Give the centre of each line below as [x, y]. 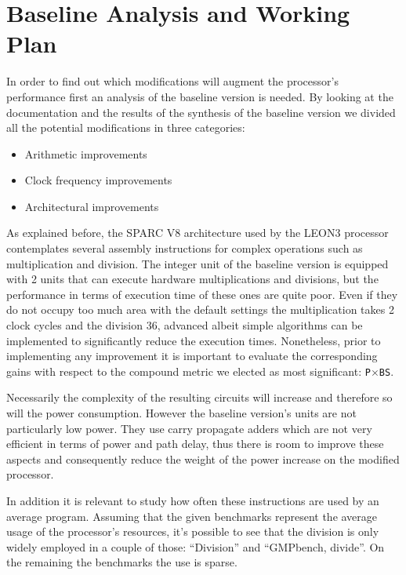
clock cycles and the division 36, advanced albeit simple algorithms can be [185, 325]
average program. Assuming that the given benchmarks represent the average [192, 516]
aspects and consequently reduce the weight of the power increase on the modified [203, 459]
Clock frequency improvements [98, 180]
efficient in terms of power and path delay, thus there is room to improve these [195, 444]
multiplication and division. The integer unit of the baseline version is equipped [198, 263]
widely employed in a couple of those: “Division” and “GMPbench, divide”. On [196, 546]
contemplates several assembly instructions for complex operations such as [185, 248]
